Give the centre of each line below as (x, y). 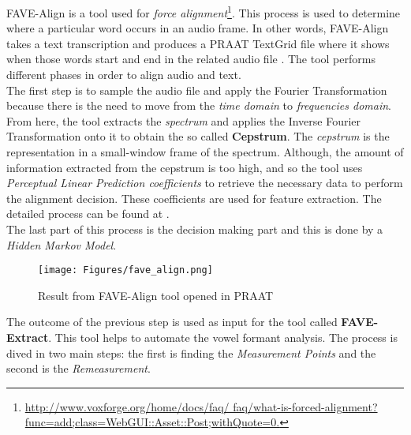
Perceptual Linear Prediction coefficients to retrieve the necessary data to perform (205, 183)
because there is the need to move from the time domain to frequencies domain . (199, 105)
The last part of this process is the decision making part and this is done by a (195, 229)
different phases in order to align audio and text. (124, 75)
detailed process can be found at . (88, 214)
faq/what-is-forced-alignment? (305, 406)
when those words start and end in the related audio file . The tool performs (191, 59)
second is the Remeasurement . (78, 368)
